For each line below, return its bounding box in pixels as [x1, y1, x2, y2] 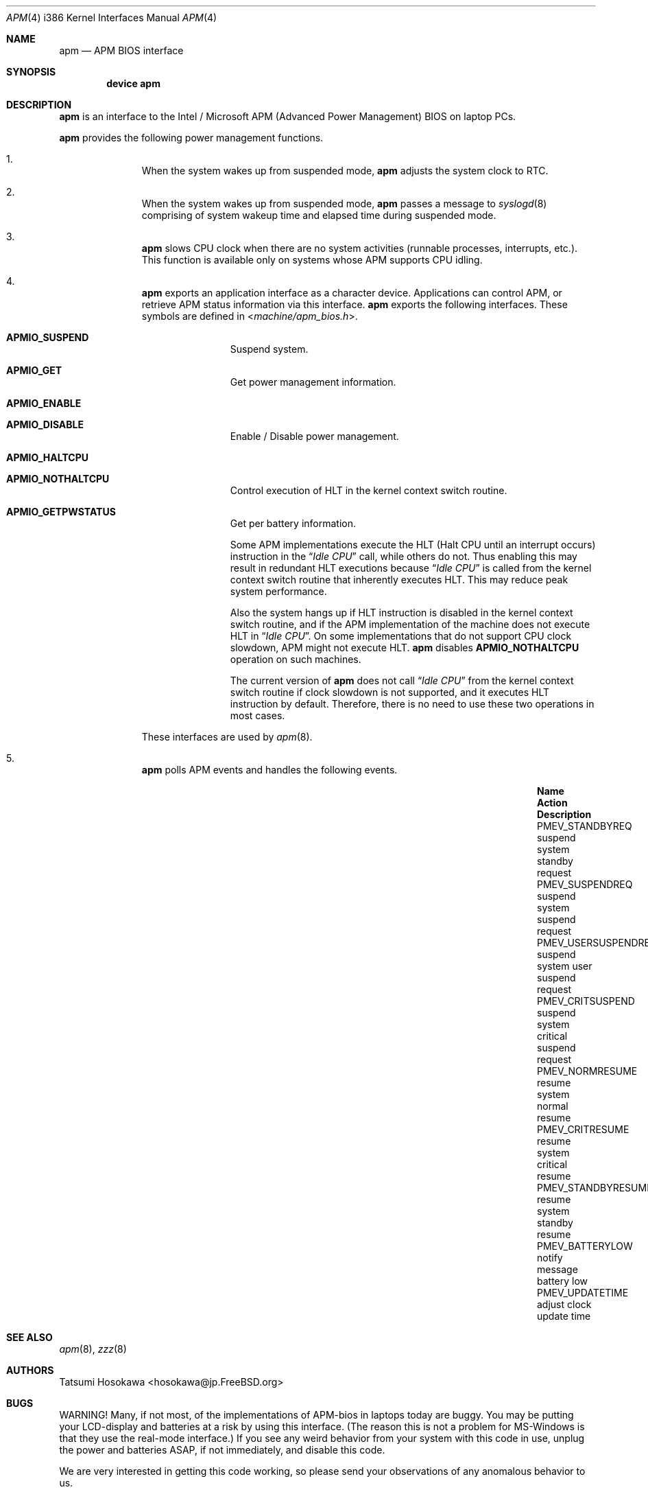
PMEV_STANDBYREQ [537, 820, 632, 832]
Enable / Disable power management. [230, 430, 399, 442]
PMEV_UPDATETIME [537, 1287, 629, 1298]
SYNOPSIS [6, 66, 56, 78]
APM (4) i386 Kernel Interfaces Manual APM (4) [6, 12, 217, 23]
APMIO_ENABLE [6, 397, 82, 409]
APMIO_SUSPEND [6, 331, 89, 343]
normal [537, 1100, 568, 1112]
